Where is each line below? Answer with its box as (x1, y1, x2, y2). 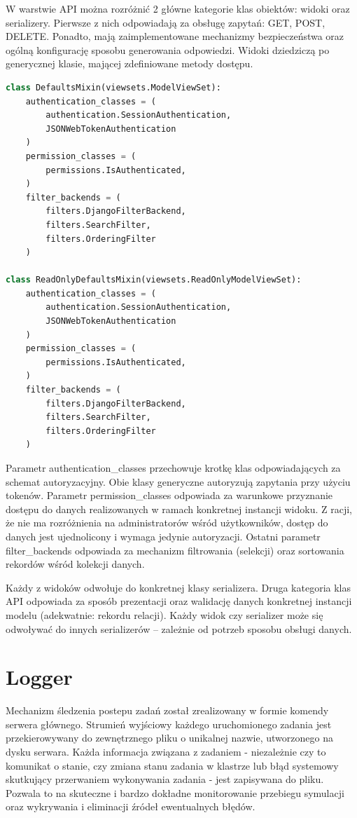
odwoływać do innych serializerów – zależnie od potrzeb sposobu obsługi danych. (6, 621, 352, 636)
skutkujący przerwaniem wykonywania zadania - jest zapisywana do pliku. (6, 772, 324, 786)
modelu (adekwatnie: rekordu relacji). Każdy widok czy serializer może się (6, 607, 323, 622)
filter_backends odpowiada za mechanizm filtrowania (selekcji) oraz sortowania (6, 543, 344, 557)
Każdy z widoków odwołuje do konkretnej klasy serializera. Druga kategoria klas (6, 580, 351, 594)
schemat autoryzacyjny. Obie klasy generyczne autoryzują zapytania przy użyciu (6, 474, 351, 489)
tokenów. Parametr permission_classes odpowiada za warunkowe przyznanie (6, 488, 333, 503)
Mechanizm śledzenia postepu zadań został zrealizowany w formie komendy (6, 703, 329, 718)
